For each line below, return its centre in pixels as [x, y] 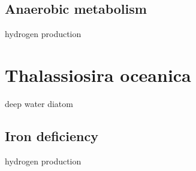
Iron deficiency [52, 135]
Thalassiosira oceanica [98, 74]
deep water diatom [39, 103]
